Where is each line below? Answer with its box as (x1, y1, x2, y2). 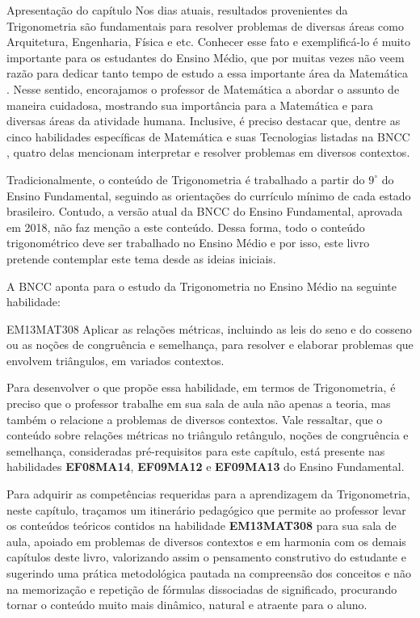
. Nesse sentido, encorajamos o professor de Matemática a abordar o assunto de (6, 80, 400, 97)
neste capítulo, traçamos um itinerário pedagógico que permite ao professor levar (6, 501, 406, 518)
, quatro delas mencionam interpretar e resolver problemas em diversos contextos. (6, 144, 410, 161)
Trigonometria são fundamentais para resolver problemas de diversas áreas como (6, 17, 404, 34)
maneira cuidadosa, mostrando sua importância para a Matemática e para (6, 96, 373, 113)
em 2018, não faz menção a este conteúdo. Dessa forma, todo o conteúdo (6, 218, 365, 235)
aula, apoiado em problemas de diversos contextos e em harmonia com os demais (6, 532, 406, 549)
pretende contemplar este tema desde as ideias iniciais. (6, 250, 276, 267)
